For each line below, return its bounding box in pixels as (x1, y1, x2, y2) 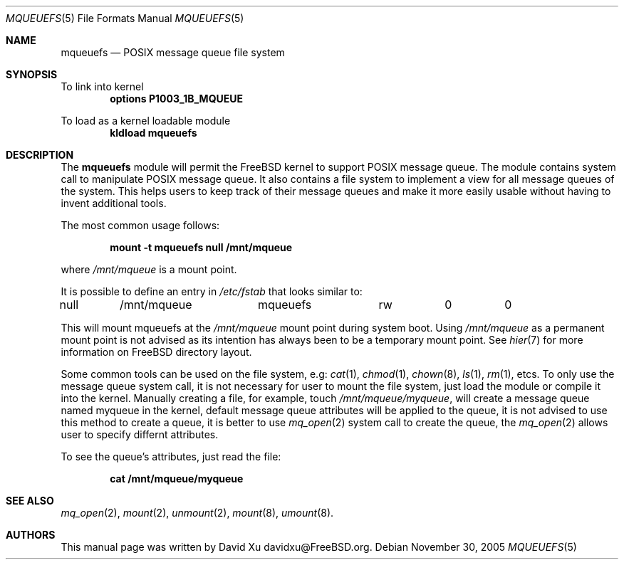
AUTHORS (6, 529, 56, 541)
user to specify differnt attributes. (61, 428, 219, 440)
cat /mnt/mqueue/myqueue (110, 472, 244, 485)
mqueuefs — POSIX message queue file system (61, 46, 285, 58)
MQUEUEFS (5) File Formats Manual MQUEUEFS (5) (6, 12, 244, 24)
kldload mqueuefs (110, 127, 197, 139)
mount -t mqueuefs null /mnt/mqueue (110, 241, 293, 253)
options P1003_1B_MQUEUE (110, 93, 244, 105)
